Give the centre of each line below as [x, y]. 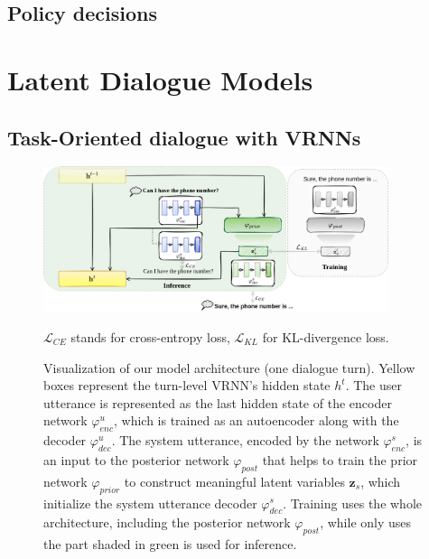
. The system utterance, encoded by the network [245, 440]
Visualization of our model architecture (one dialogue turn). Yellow [229, 367]
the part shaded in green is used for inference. [170, 544]
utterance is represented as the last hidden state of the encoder [218, 402]
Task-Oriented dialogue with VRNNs [184, 137]
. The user [373, 385]
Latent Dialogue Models [160, 79]
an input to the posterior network [136, 459]
